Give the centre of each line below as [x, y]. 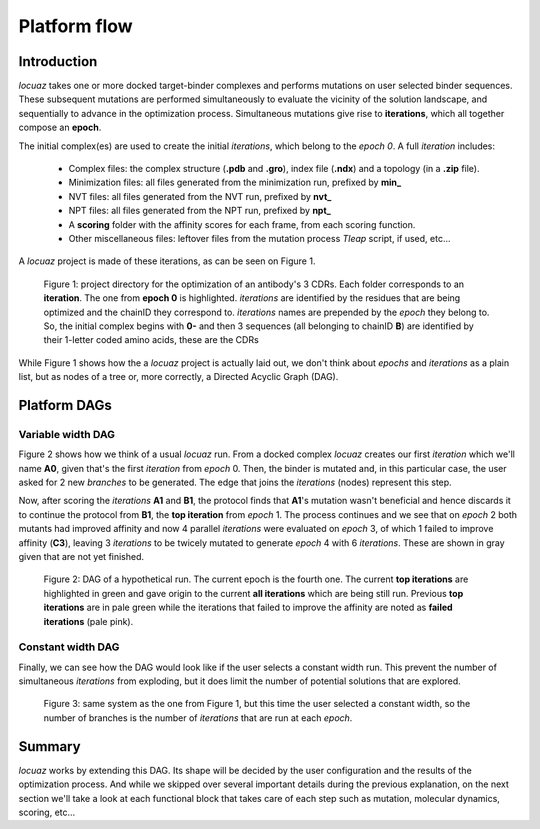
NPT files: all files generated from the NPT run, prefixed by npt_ [200, 211]
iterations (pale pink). [88, 621]
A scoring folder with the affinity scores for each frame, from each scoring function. [242, 224]
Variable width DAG [66, 434]
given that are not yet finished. [81, 556]
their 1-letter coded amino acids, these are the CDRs [151, 340]
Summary [49, 746]
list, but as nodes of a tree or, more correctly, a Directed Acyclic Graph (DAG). [178, 377]
